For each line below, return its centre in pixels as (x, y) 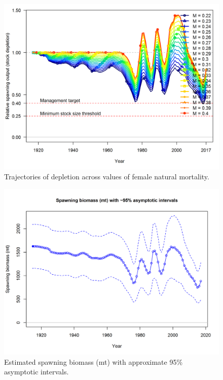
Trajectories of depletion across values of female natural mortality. (107, 177)
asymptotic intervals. (36, 372)
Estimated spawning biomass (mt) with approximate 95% (94, 361)
